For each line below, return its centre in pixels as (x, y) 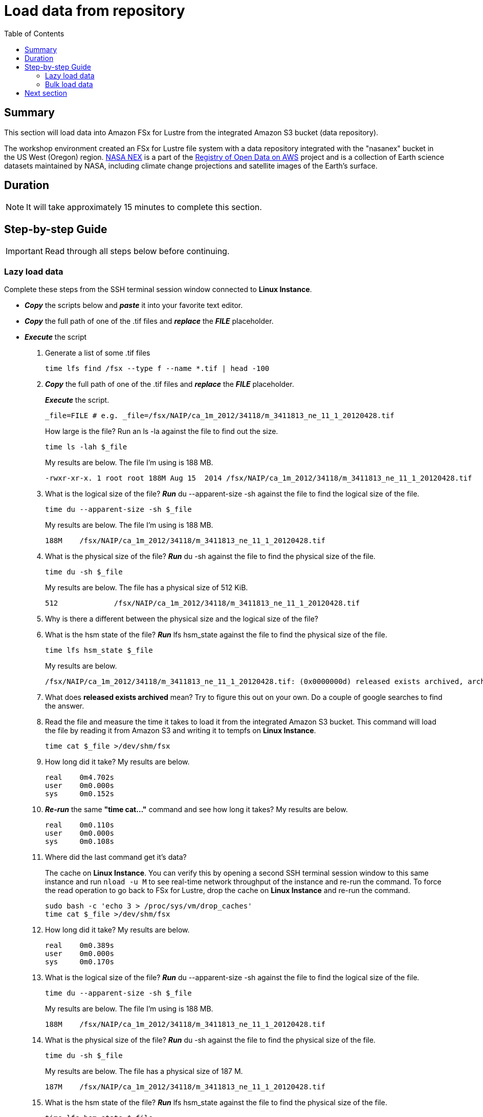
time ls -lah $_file (86, 447)
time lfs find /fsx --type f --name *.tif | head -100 (157, 369)
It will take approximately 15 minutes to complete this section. (144, 207)
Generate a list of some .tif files (98, 353)
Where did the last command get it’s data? (116, 857)
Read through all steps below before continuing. (137, 251)
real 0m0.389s (80, 946)
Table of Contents (34, 33)
